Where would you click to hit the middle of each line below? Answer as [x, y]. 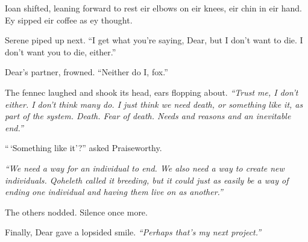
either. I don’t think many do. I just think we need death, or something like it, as [154, 104]
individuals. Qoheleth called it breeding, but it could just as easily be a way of [147, 180]
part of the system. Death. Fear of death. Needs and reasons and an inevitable [148, 116]
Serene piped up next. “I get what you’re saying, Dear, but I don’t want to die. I [154, 40]
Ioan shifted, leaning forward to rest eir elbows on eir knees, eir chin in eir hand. [153, 8]
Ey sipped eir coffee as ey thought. [69, 20]
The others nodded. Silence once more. [76, 212]
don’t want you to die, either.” [61, 51]
